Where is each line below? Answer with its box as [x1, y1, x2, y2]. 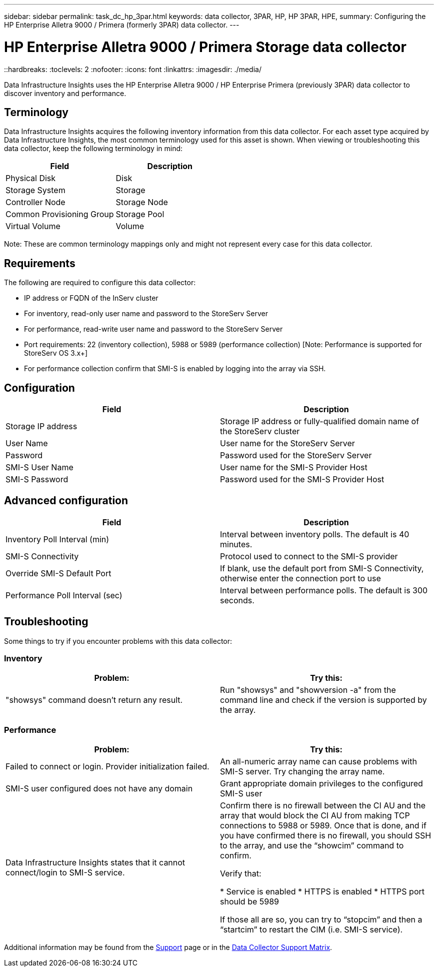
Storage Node [115, 197, 168, 208]
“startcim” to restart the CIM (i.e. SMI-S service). [220, 924, 403, 935]
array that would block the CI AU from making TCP [220, 810, 410, 821]
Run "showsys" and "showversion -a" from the [220, 685, 396, 695]
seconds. [220, 595, 254, 605]
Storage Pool [115, 209, 164, 220]
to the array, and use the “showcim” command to [220, 840, 404, 851]
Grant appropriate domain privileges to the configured [220, 778, 423, 789]
